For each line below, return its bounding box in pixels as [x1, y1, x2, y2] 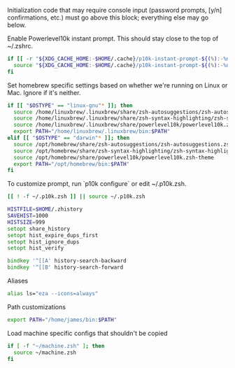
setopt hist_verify [7, 245, 64, 252]
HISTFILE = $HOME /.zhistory [7, 206, 83, 213]
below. [7, 21, 27, 29]
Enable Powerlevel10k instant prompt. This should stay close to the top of [7, 34, 219, 43]
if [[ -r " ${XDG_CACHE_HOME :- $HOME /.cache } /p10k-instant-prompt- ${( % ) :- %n [7, 55, 230, 62]
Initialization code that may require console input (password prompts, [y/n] [7, 6, 222, 14]
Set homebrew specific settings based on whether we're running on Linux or [7, 80, 228, 90]
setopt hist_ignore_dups [7, 238, 80, 246]
